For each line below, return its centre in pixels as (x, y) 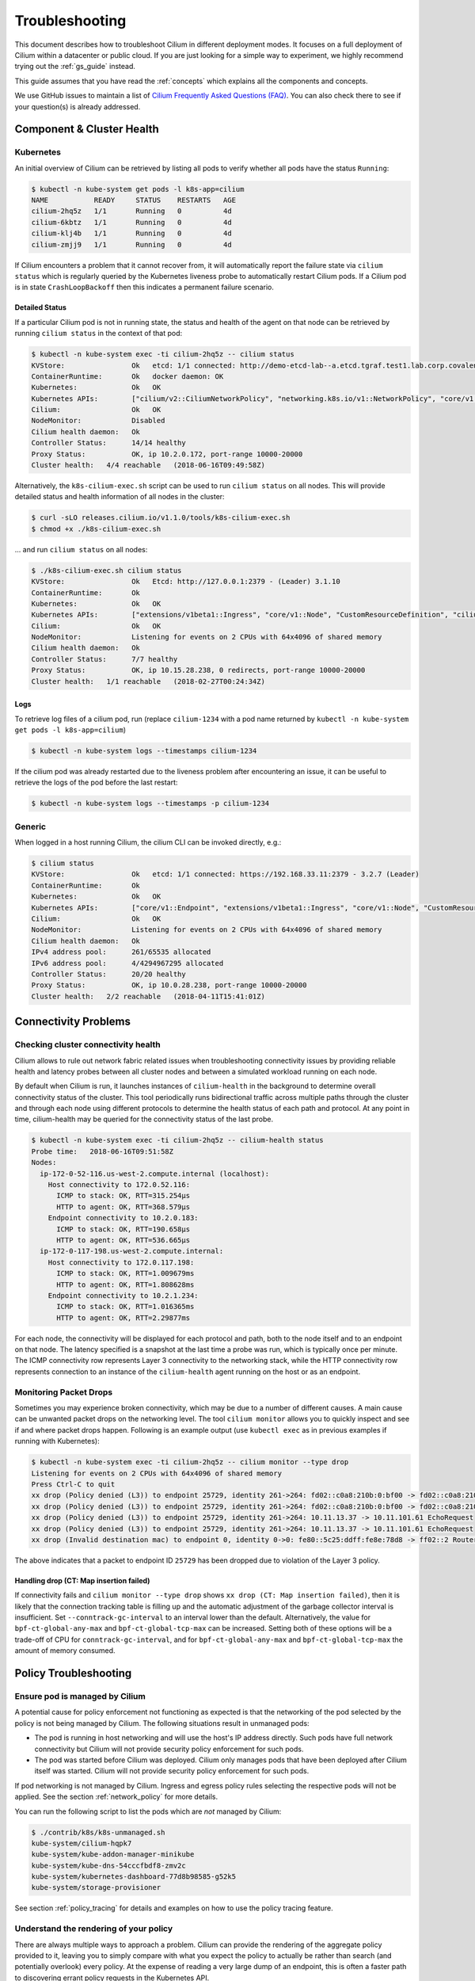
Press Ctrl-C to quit (73, 1484)
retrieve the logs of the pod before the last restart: (96, 782)
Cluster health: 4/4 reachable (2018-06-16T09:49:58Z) (148, 465)
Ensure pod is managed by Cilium (80, 1697)
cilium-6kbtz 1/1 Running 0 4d (132, 222)
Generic (30, 826)
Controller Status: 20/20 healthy (108, 974)
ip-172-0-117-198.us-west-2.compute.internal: (132, 1251)
